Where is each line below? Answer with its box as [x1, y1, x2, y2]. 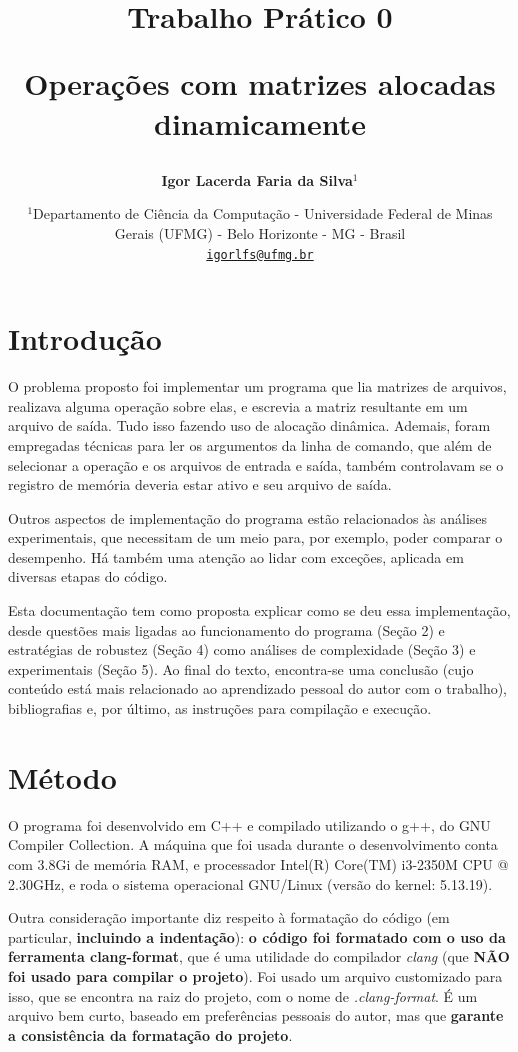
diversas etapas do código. [8, 566, 168, 587]
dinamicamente [154, 102, 366, 143]
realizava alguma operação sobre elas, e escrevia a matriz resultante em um [8, 395, 468, 416]
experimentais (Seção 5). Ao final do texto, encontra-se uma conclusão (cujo [8, 658, 474, 679]
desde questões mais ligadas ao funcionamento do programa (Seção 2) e [8, 619, 445, 640]
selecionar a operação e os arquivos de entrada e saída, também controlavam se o [8, 454, 504, 475]
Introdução [8, 318, 162, 359]
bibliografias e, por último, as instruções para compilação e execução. [8, 698, 432, 719]
